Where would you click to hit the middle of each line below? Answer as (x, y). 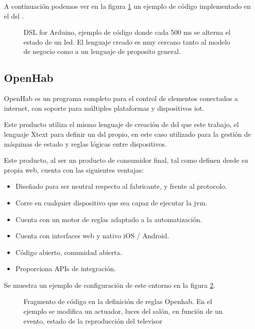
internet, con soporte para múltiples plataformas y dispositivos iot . (104, 108)
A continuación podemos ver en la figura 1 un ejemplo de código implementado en (127, 6)
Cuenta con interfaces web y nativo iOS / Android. (92, 236)
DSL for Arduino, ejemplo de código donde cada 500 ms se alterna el (127, 32)
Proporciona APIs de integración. (66, 268)
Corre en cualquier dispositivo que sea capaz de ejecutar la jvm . (111, 202)
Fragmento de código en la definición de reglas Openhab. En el (118, 301)
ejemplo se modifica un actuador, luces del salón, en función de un (123, 311)
